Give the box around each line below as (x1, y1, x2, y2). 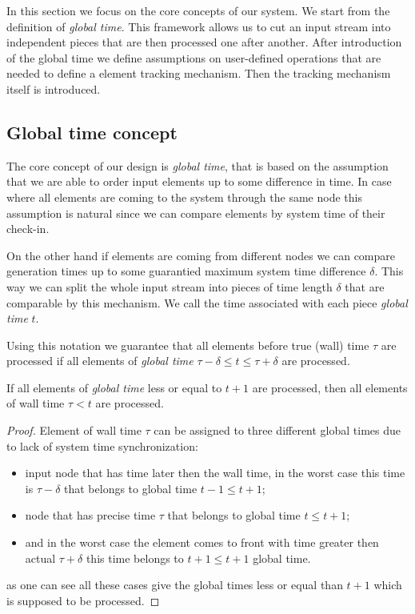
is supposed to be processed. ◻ (6, 592, 160, 608)
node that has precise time (25, 507, 156, 524)
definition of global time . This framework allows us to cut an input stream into (6, 18, 391, 34)
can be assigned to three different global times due (154, 422, 401, 439)
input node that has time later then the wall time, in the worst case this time (25, 464, 405, 481)
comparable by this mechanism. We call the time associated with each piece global (6, 294, 408, 311)
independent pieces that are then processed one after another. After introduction (6, 34, 402, 50)
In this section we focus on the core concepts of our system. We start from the (6, 2, 390, 18)
